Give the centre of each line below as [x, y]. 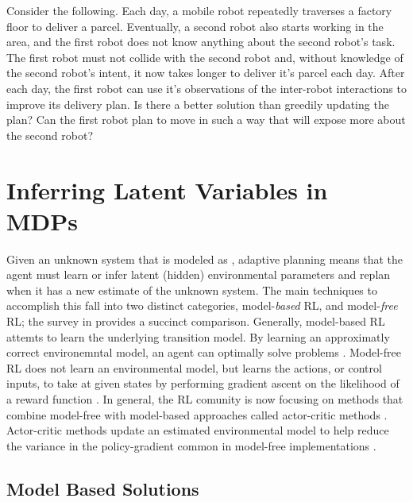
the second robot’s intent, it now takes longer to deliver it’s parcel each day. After [206, 73]
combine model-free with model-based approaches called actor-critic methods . [197, 414]
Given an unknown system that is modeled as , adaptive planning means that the [205, 259]
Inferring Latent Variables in [167, 189]
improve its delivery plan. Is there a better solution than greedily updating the [198, 104]
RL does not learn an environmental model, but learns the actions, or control [194, 367]
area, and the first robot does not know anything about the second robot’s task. [201, 42]
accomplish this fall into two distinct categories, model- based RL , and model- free [202, 305]
